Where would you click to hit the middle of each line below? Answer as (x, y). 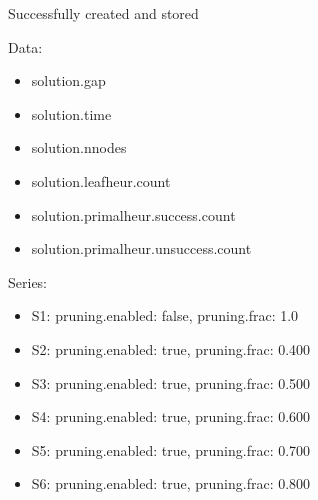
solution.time (71, 113)
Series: (28, 281)
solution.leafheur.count (101, 180)
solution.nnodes (79, 147)
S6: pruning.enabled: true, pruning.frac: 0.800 (171, 483)
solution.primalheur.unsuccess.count (141, 248)
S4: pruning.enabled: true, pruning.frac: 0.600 (171, 416)
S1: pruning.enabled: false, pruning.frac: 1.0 (165, 315)
